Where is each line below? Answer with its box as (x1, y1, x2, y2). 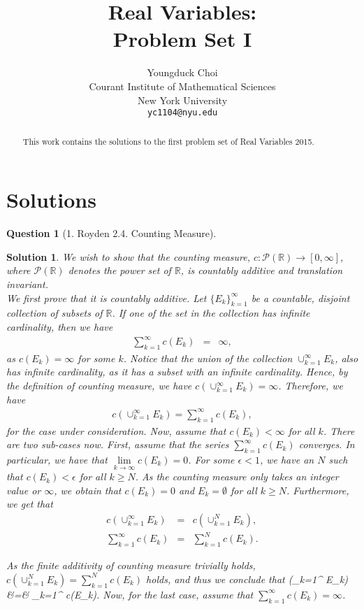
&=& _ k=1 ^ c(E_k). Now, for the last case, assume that (6, 587, 254, 601)
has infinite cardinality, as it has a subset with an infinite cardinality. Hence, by (6, 364, 348, 379)
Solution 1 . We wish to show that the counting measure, (6, 249, 251, 264)
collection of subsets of (6, 306, 103, 320)
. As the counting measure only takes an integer (135, 469, 339, 484)
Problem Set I (112, 24, 252, 53)
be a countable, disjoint (251, 290, 350, 305)
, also (335, 350, 358, 365)
